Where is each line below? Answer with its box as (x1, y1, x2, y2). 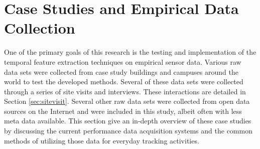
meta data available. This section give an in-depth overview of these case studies (4, 115, 251, 126)
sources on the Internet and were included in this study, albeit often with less (4, 105, 242, 116)
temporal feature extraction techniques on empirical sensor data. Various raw (4, 56, 241, 67)
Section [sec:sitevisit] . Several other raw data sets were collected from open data (4, 96, 250, 106)
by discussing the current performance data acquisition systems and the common (4, 125, 252, 136)
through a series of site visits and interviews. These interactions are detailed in (4, 86, 246, 96)
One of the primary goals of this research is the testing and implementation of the (4, 47, 256, 57)
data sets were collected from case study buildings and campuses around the (4, 66, 238, 77)
